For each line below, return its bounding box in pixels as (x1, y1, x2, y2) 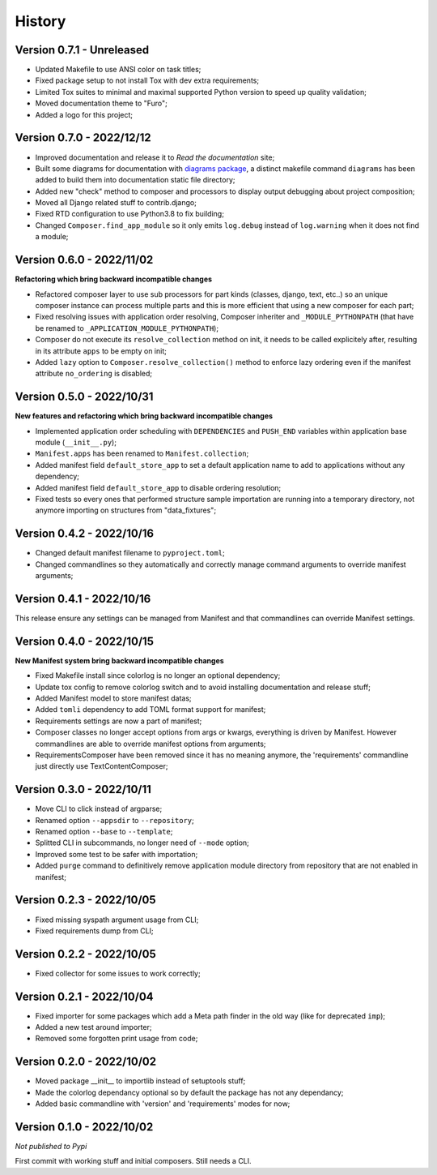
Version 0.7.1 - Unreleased (15, 43, 150, 57)
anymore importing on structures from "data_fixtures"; (35, 505, 217, 515)
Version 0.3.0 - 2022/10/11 (15, 783, 151, 796)
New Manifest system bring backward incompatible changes (15, 655, 224, 665)
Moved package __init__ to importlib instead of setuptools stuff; (35, 1076, 246, 1086)
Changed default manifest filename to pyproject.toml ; (35, 548, 226, 558)
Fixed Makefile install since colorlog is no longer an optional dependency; (35, 671, 281, 680)
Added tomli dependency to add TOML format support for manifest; (35, 705, 266, 714)
